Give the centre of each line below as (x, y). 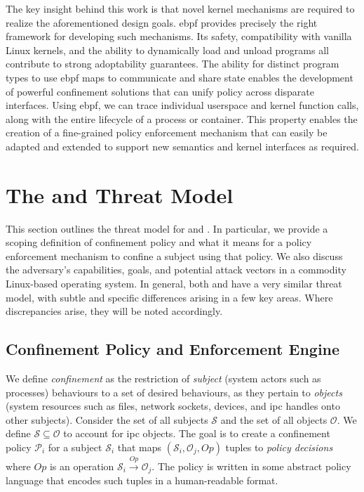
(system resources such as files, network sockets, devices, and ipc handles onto (173, 406)
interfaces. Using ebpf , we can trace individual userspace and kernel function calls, (182, 105)
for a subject (75, 447)
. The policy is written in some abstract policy (251, 466)
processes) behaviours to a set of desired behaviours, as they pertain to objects (174, 392)
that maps (140, 447)
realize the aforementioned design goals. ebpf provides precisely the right (162, 22)
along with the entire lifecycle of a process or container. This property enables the (182, 118)
